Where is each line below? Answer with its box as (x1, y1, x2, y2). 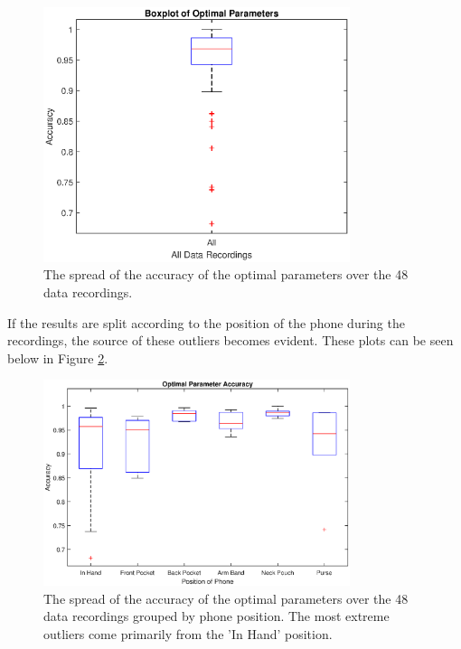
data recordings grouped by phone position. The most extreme (43, 607, 390, 625)
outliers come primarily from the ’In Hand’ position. (43, 624, 333, 643)
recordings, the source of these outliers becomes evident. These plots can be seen (7, 331, 454, 350)
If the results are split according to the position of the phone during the (7, 313, 405, 332)
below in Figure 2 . (7, 348, 108, 367)
